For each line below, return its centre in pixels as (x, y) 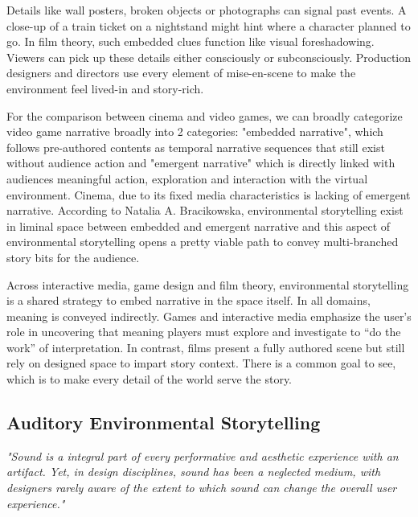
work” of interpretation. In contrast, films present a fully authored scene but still (206, 347)
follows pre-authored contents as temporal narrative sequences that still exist (196, 147)
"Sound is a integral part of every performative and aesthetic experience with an (203, 455)
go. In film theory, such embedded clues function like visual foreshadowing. (191, 41)
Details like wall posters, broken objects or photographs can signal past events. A (207, 10)
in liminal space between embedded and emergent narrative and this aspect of (199, 226)
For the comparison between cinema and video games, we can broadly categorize (205, 115)
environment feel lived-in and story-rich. (105, 88)
